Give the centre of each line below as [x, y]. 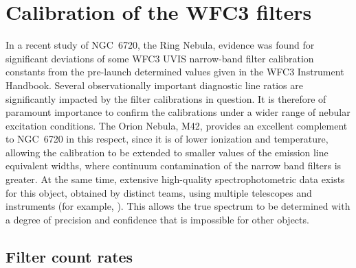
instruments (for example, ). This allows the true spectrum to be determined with [178, 206]
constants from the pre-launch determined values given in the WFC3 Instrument [175, 72]
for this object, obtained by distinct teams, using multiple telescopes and [159, 192]
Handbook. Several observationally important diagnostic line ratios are [154, 85]
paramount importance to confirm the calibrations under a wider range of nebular [178, 112]
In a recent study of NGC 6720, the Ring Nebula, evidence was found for [160, 45]
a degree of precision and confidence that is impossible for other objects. [157, 219]
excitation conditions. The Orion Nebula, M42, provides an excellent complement [177, 125]
